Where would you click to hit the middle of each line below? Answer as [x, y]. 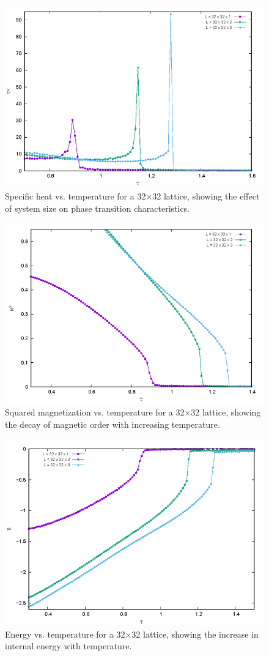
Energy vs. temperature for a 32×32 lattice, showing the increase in [132, 634]
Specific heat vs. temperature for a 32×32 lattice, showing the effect [132, 196]
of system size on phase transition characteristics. [98, 208]
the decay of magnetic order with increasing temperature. [112, 424]
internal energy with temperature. [68, 646]
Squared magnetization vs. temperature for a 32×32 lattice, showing [133, 412]
